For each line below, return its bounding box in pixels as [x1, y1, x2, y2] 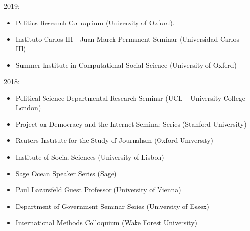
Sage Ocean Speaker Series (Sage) [15, 168, 117, 178]
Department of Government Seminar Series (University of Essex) [15, 201, 209, 211]
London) [15, 102, 41, 113]
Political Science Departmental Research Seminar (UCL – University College [15, 92, 246, 103]
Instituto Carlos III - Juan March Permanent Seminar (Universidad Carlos [15, 34, 239, 44]
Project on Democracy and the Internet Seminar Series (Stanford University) [15, 118, 247, 129]
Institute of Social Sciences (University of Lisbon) [15, 151, 164, 162]
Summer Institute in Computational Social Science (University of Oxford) [15, 60, 237, 70]
